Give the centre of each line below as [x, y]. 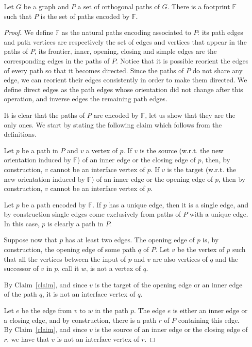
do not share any [218, 70]
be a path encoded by [54, 204]
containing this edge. [209, 320]
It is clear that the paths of [44, 115]
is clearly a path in [76, 223]
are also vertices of [180, 259]
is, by [211, 240]
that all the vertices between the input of [65, 259]
